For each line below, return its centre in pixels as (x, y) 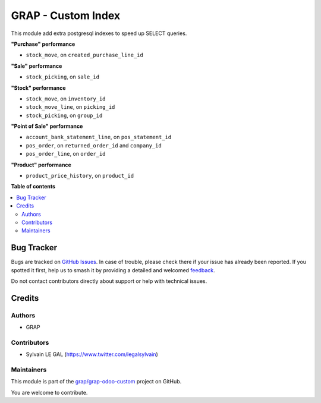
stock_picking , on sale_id (63, 77)
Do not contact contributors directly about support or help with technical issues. (109, 281)
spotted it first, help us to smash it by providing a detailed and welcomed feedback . (113, 270)
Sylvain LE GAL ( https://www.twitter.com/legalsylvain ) (92, 354)
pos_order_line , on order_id (66, 154)
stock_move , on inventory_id (66, 99)
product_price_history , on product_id (80, 176)
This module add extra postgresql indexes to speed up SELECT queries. (99, 33)
